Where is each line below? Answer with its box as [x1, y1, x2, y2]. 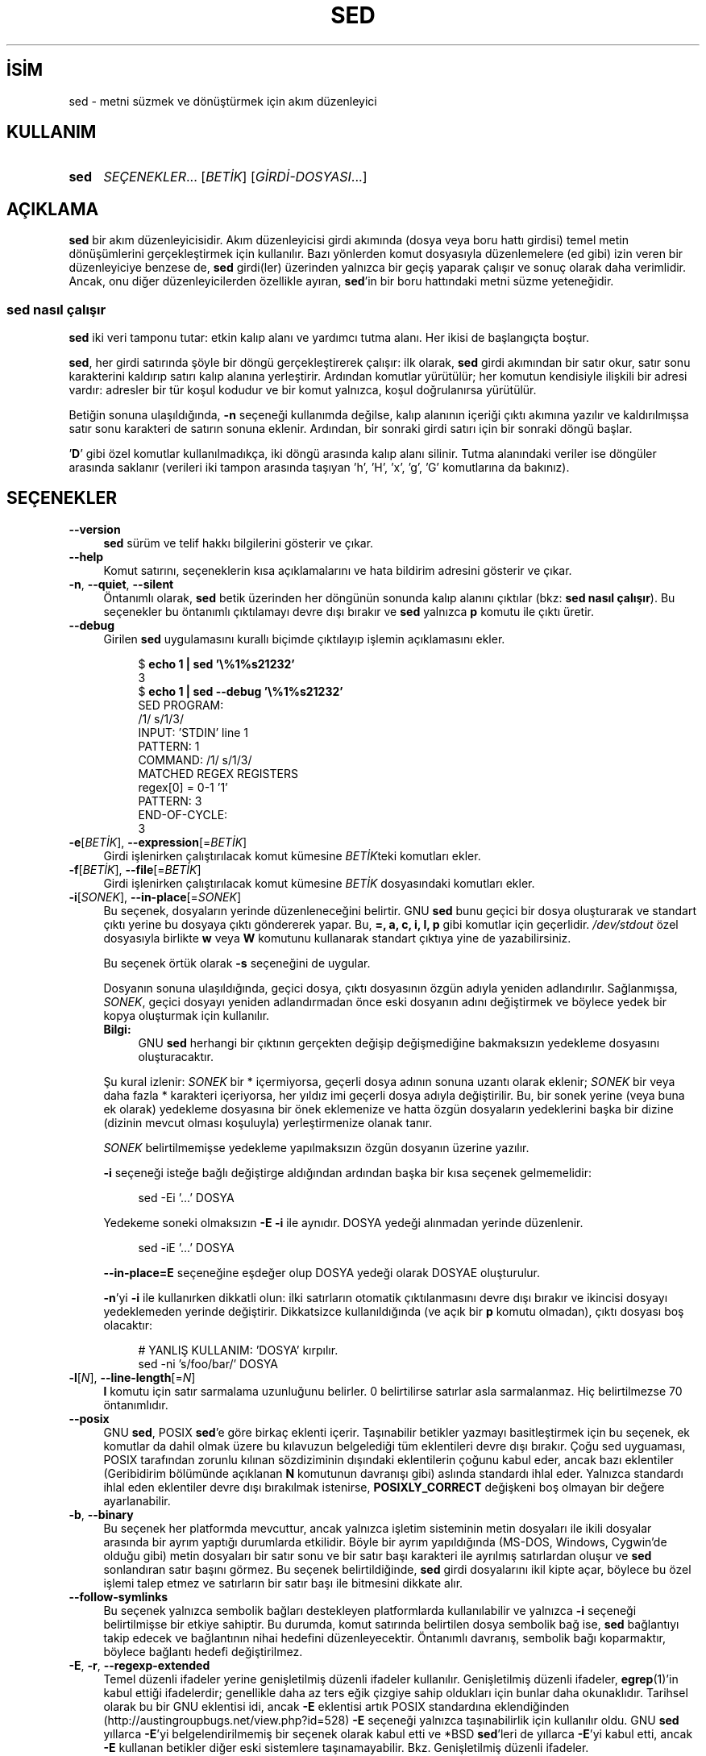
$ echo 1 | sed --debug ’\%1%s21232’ [138, 684, 343, 698]
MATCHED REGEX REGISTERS [138, 766, 298, 780]
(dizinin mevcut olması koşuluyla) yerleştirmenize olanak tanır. [103, 1115, 433, 1130]
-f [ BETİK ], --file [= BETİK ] [69, 862, 201, 876]
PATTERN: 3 [138, 793, 202, 808]
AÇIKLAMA [6, 198, 99, 219]
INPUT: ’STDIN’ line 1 [138, 725, 248, 739]
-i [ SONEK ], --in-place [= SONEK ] [69, 889, 242, 904]
